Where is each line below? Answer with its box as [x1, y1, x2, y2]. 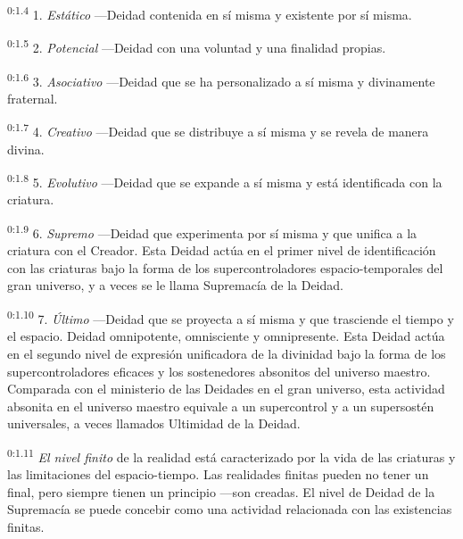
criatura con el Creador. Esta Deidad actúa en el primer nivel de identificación [7, 241, 436, 260]
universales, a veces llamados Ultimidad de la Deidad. [7, 414, 301, 433]
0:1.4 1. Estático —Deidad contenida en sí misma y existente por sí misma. [7, 3, 412, 23]
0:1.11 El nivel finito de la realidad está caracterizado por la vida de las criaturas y [7, 444, 456, 466]
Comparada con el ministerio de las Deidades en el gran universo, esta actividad [7, 379, 445, 398]
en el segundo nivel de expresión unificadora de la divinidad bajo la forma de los [7, 344, 446, 362]
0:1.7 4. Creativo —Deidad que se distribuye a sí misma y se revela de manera [7, 120, 429, 140]
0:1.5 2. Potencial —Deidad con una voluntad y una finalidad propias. [7, 36, 386, 56]
